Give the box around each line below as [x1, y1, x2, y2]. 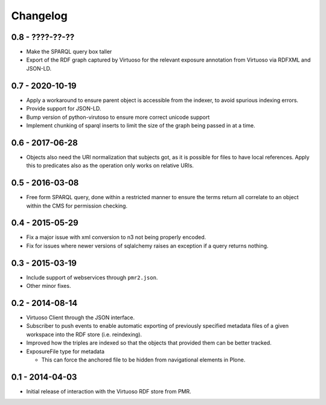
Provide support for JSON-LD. [26, 105, 101, 112]
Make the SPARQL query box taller [26, 48, 112, 56]
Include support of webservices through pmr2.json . [26, 273, 158, 281]
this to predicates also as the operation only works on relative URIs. [26, 162, 194, 169]
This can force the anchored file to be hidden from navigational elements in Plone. [41, 356, 246, 363]
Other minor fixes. [26, 282, 71, 290]
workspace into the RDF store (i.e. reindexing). [26, 331, 142, 338]
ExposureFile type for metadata [26, 348, 105, 355]
